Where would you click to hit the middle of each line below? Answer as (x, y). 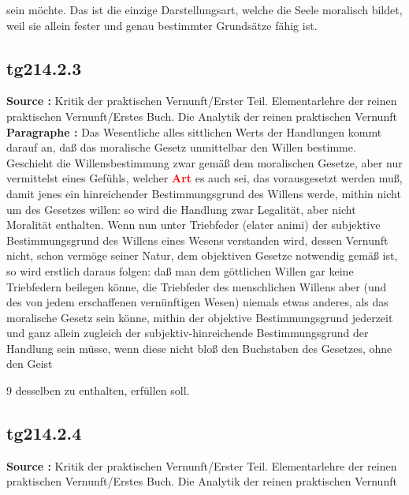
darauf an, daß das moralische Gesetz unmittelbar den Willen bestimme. (181, 147)
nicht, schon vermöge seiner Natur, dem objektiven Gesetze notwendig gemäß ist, (202, 255)
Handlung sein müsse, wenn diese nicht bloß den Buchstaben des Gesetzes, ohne (199, 348)
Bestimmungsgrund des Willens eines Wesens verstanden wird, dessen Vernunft (197, 240)
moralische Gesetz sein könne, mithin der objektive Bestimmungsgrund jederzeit (200, 317)
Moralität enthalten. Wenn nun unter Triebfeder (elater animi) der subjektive (193, 225)
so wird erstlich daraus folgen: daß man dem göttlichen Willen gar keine (180, 270)
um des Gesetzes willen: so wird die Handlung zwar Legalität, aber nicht (181, 209)
